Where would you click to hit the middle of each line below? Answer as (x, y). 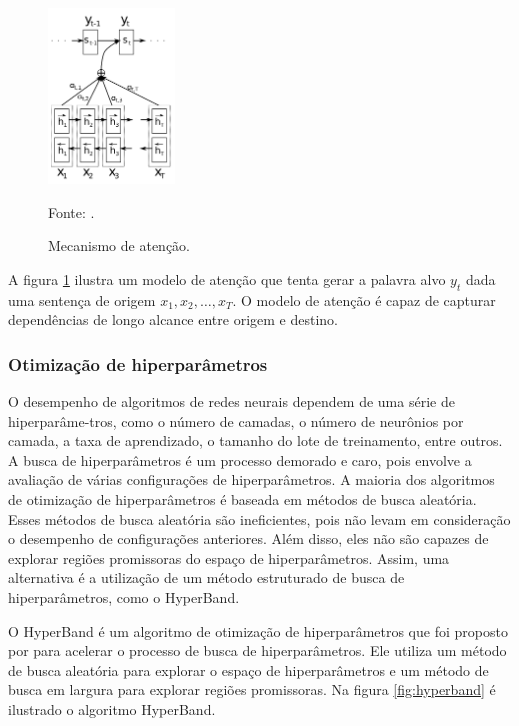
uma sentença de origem (82, 299)
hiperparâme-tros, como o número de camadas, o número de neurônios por (236, 420)
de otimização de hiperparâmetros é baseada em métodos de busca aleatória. (242, 498)
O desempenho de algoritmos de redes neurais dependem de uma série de (231, 400)
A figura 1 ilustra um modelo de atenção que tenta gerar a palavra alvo (227, 278)
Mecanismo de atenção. (119, 245)
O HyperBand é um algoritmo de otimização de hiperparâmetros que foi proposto (258, 630)
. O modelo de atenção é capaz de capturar (364, 299)
